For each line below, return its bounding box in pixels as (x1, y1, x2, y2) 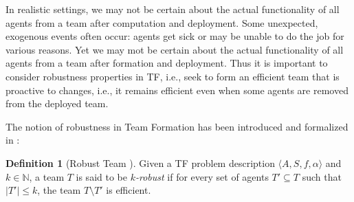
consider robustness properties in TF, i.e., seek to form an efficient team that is (5, 69, 340, 83)
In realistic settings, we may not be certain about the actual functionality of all (5, 2, 340, 16)
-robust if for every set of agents (135, 169, 269, 183)
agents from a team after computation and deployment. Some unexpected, (5, 15, 318, 30)
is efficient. (106, 183, 151, 197)
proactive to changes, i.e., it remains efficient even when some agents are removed (5, 82, 349, 97)
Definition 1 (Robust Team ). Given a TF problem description (5, 155, 275, 170)
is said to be (76, 169, 127, 183)
